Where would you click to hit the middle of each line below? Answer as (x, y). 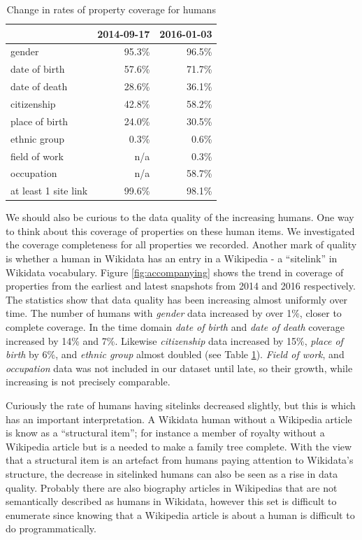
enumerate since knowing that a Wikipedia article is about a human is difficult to (180, 514)
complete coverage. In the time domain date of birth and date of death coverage (175, 327)
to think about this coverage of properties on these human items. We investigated (180, 230)
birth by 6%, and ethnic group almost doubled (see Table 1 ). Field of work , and (175, 354)
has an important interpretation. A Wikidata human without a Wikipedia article (179, 419)
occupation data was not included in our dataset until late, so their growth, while (179, 368)
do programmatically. (51, 528)
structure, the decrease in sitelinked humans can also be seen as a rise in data (172, 473)
